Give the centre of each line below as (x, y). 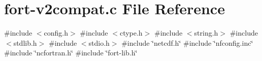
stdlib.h (25, 42)
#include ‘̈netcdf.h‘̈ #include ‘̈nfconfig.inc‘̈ (187, 42)
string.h (206, 33)
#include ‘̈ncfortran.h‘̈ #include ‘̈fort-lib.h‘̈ (71, 53)
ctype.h (131, 33)
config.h (56, 33)
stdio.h (99, 42)
